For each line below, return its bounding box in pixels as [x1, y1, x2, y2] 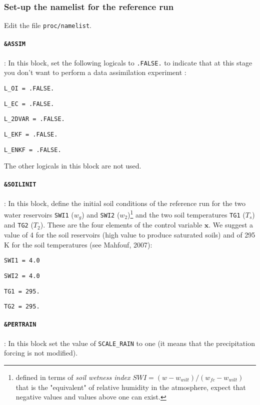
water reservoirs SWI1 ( [4, 209, 74, 219]
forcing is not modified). [4, 347, 78, 358]
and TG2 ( [4, 219, 33, 230]
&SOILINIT [4, 181, 36, 188]
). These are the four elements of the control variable [40, 219, 202, 230]
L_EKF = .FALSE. [4, 130, 58, 138]
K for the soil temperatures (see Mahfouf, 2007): [4, 239, 152, 249]
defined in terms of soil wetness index [15, 372, 130, 382]
